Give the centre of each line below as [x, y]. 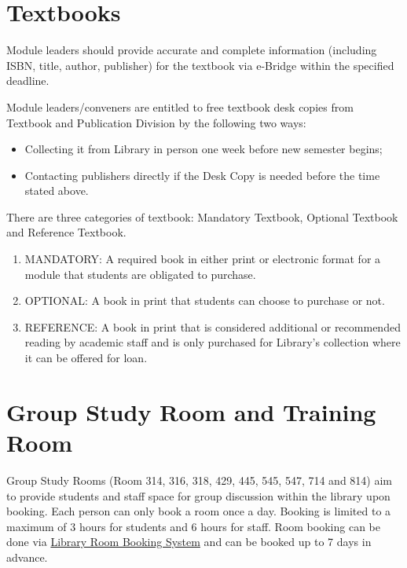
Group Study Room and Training [191, 411]
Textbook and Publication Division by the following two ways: [156, 122]
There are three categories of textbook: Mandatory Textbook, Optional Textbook [202, 216]
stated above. [57, 191]
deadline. [28, 81]
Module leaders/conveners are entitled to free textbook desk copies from [180, 106]
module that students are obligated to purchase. [140, 274]
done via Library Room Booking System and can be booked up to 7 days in [189, 542]
